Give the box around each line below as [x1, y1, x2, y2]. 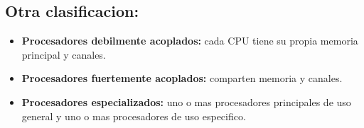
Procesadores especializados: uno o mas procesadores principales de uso [21, 94, 351, 109]
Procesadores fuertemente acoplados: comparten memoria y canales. [21, 71, 343, 86]
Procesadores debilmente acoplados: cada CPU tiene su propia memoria [21, 33, 358, 48]
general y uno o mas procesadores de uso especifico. [21, 108, 246, 123]
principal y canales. [21, 47, 106, 62]
